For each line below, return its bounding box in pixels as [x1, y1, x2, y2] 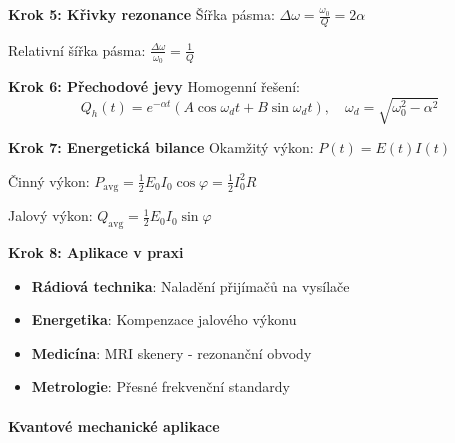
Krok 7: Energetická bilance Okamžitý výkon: [8, 137, 314, 158]
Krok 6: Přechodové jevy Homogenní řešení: [8, 76, 301, 97]
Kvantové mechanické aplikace [8, 415, 220, 436]
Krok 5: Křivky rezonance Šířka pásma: [8, 4, 275, 24]
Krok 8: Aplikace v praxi [8, 242, 184, 263]
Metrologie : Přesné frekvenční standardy [31, 376, 290, 397]
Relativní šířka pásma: [8, 39, 146, 60]
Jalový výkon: [8, 205, 93, 226]
